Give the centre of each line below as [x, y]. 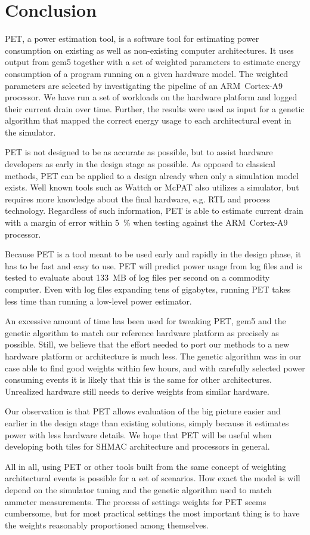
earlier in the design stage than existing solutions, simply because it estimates [147, 422]
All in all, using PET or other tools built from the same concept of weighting [146, 466]
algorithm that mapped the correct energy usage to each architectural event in [148, 120]
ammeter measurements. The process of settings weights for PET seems [136, 501]
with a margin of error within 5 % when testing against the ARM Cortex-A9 [146, 222]
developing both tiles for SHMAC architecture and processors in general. [137, 446]
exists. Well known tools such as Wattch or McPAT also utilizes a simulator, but [152, 187]
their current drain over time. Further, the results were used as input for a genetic [155, 108]
